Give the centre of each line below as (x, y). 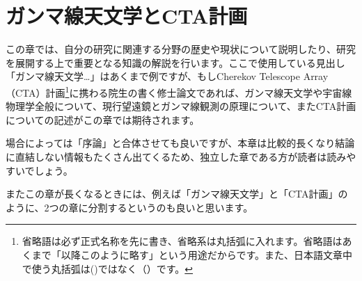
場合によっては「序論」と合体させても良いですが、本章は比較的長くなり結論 (180, 143)
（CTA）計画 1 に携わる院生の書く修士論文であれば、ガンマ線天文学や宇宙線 (179, 91)
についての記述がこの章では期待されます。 (103, 119)
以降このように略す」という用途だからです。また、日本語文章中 (206, 254)
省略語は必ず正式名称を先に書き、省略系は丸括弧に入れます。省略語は (182, 241)
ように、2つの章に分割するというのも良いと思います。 (129, 207)
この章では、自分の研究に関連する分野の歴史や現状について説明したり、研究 (181, 49)
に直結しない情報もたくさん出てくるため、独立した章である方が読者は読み (176, 156)
